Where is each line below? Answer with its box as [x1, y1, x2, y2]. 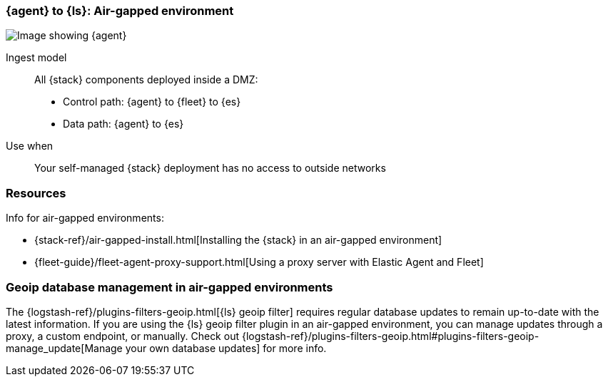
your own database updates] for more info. [125, 341, 327, 354]
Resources [6, 185, 66, 200]
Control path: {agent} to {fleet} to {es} [63, 95, 241, 108]
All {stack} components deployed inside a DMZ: [34, 73, 258, 86]
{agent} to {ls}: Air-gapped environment [6, 4, 234, 18]
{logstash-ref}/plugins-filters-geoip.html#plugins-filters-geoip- [241, 329, 539, 342]
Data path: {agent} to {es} [63, 118, 184, 130]
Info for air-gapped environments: [6, 212, 164, 224]
